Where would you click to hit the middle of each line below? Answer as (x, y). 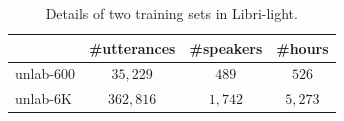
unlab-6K (43, 98)
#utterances (132, 47)
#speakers (226, 47)
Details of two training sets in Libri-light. (171, 13)
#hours (302, 47)
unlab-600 (45, 73)
